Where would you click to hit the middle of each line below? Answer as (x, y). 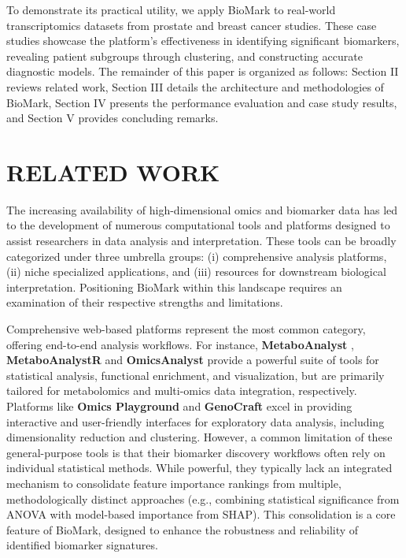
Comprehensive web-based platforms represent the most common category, (186, 329)
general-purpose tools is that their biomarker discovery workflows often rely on (196, 452)
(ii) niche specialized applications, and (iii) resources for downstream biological (196, 272)
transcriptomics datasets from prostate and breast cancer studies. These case (192, 25)
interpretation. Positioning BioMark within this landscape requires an (174, 286)
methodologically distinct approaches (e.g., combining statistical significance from (203, 498)
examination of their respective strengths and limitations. (145, 302)
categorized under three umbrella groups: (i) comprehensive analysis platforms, (197, 256)
